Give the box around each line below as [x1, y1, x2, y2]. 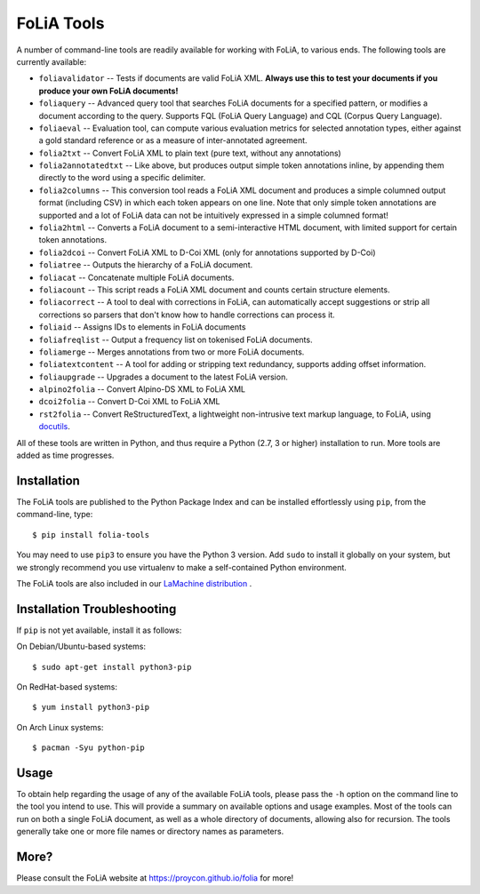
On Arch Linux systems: [16, 722, 104, 732]
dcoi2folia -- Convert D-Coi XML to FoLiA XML [38, 396, 220, 407]
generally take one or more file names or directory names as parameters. [16, 826, 284, 837]
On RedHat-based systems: [16, 681, 118, 692]
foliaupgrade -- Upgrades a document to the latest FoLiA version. [38, 371, 288, 382]
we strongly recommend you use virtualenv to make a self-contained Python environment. [16, 562, 347, 572]
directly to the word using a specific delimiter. [38, 172, 206, 183]
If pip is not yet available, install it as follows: [16, 625, 182, 635]
